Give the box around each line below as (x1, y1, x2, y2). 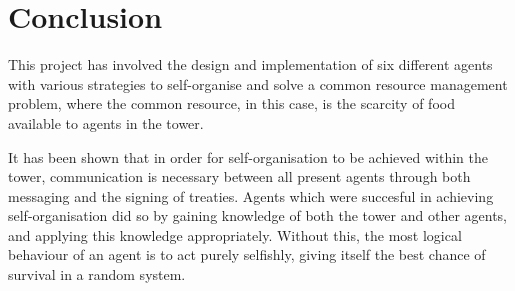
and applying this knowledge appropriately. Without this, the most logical (8, 224, 462, 245)
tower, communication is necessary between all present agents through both (8, 166, 471, 187)
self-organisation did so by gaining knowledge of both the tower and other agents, (8, 205, 507, 226)
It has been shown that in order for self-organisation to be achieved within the (8, 146, 488, 167)
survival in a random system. (8, 264, 186, 285)
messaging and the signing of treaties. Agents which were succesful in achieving (8, 185, 494, 206)
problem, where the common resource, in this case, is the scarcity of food (8, 93, 455, 114)
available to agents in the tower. (8, 112, 204, 133)
